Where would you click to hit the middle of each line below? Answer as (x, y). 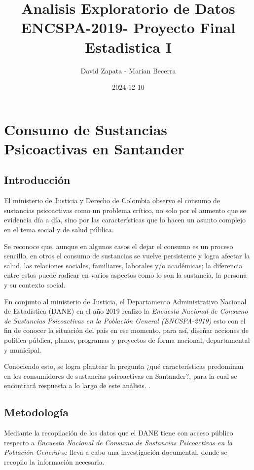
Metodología (36, 412)
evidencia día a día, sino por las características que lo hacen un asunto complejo (125, 220)
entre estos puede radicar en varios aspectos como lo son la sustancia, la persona (126, 275)
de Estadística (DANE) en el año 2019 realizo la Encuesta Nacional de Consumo (126, 311)
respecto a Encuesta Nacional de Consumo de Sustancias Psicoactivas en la (118, 442)
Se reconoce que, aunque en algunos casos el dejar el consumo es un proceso (119, 246)
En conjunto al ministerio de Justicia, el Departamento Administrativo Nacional (125, 301)
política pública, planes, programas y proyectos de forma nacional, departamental (127, 340)
